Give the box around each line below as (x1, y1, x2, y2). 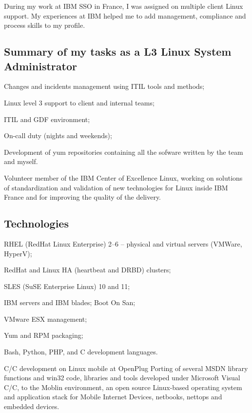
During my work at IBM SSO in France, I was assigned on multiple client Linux (4, 1, 243, 11)
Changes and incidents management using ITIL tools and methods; (4, 81, 205, 91)
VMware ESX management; (4, 313, 87, 324)
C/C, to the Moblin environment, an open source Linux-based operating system (4, 382, 242, 392)
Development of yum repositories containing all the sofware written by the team (4, 146, 243, 157)
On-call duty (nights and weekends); (4, 130, 112, 141)
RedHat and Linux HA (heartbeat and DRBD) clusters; (4, 265, 171, 275)
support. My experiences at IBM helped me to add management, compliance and (4, 10, 246, 21)
